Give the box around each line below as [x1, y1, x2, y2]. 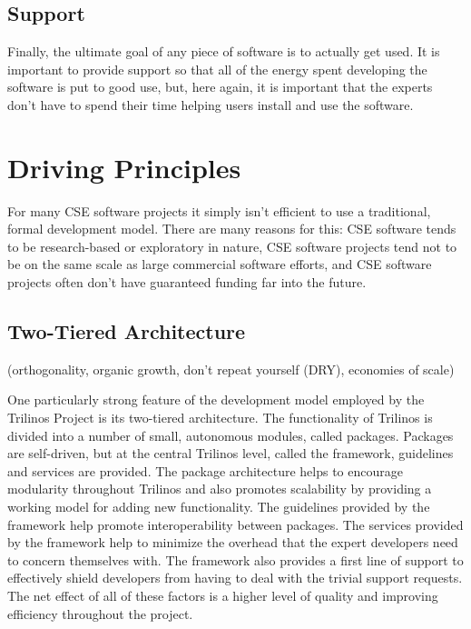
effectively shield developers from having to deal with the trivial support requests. [7, 568, 463, 587]
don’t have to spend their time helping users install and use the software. [7, 95, 414, 114]
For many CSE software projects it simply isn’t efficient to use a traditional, [7, 201, 431, 220]
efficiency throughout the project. [7, 604, 193, 623]
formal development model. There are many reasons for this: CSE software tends [7, 219, 456, 238]
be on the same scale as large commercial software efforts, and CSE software [7, 255, 432, 274]
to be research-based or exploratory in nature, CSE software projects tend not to [7, 236, 457, 255]
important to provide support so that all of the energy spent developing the [7, 59, 427, 78]
